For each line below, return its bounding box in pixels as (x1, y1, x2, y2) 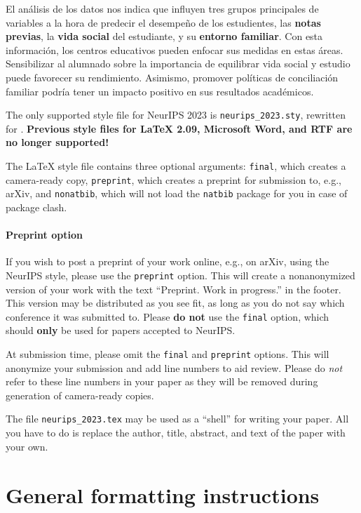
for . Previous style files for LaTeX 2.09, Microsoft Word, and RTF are (6, 121, 353, 135)
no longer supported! (6, 135, 109, 149)
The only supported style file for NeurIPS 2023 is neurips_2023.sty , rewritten (6, 107, 346, 122)
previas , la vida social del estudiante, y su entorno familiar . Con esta (6, 29, 323, 44)
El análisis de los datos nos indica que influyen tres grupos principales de (6, 1, 319, 15)
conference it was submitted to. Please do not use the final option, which (6, 309, 329, 324)
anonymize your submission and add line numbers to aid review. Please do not (6, 360, 343, 375)
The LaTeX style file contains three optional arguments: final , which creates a (6, 159, 346, 173)
